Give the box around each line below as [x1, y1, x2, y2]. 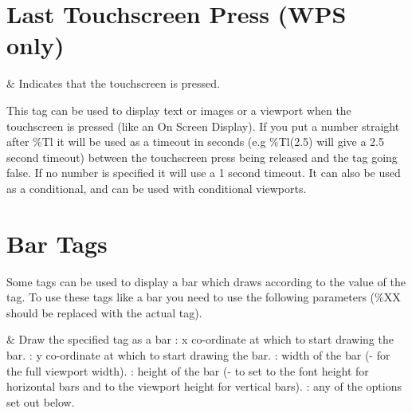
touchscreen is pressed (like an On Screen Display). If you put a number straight [6, 117, 400, 134]
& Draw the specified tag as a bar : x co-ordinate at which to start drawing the [6, 331, 394, 348]
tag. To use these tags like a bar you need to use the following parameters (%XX [6, 289, 401, 305]
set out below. [6, 393, 75, 410]
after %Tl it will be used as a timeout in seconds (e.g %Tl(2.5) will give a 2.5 [6, 133, 384, 150]
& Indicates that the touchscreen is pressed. [6, 75, 220, 92]
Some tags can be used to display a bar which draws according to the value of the [6, 273, 406, 289]
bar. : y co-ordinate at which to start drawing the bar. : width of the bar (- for [6, 346, 390, 363]
